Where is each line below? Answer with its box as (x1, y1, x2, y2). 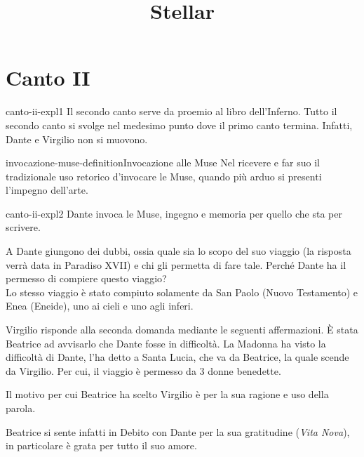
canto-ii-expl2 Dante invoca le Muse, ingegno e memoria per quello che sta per (6, 206, 342, 220)
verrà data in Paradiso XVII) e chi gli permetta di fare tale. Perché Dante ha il (6, 257, 346, 272)
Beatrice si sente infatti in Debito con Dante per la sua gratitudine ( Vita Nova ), (6, 424, 350, 439)
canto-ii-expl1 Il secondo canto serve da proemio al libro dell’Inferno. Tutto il (6, 104, 337, 119)
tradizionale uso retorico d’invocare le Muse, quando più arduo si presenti (6, 168, 322, 183)
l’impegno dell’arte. (6, 183, 88, 197)
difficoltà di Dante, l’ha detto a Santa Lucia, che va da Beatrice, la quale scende (6, 350, 349, 364)
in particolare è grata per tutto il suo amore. (6, 438, 197, 453)
